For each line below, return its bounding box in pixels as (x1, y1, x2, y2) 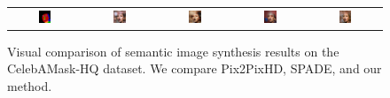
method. (7, 77, 52, 95)
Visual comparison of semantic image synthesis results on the (7, 41, 339, 60)
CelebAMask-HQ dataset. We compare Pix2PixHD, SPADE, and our (7, 59, 382, 78)
